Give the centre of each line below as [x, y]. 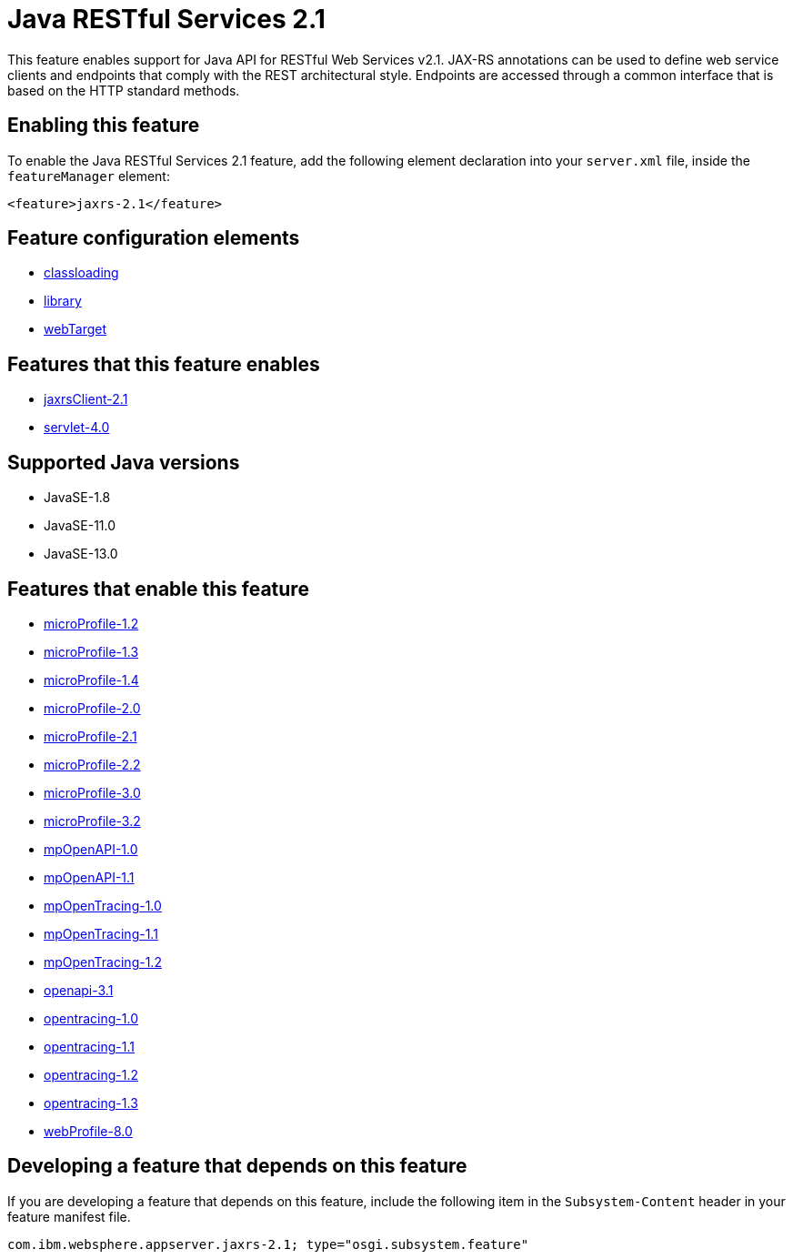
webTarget [75, 329]
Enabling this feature [104, 126]
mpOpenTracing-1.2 [103, 962]
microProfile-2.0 [92, 708]
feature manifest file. [69, 1216]
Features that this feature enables [164, 364]
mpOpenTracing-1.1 [101, 933]
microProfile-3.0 [92, 792]
